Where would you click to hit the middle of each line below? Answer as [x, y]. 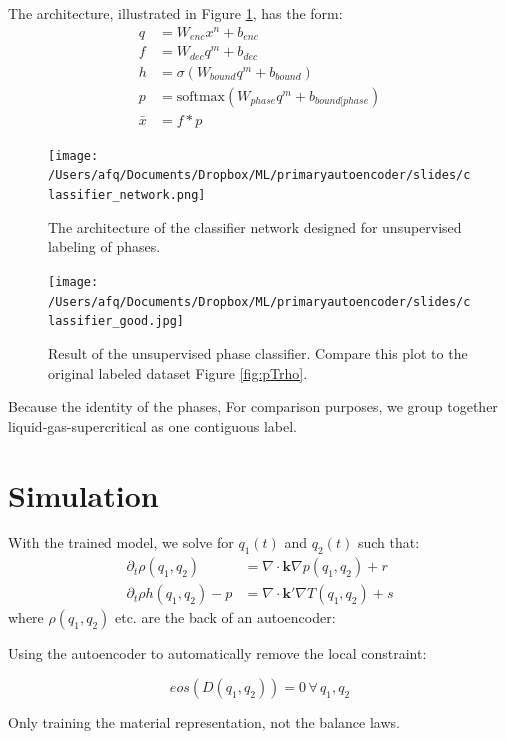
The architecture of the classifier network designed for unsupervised [255, 226]
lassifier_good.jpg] [116, 321]
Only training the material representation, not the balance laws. [204, 721]
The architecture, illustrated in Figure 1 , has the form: [175, 13]
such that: [388, 542]
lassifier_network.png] [127, 195]
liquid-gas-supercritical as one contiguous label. [152, 425]
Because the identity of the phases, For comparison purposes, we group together [253, 406]
